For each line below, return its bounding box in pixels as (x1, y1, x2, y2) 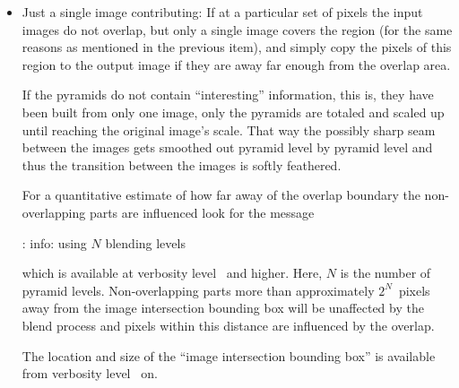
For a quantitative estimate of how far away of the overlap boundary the (22, 185, 420, 204)
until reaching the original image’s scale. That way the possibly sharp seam (22, 120, 436, 139)
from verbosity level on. (22, 364, 158, 383)
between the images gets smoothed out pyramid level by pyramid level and (22, 138, 433, 157)
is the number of (340, 263, 431, 282)
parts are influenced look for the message (89, 203, 315, 221)
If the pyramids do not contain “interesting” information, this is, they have (22, 85, 434, 104)
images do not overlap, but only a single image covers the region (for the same (22, 20, 453, 39)
